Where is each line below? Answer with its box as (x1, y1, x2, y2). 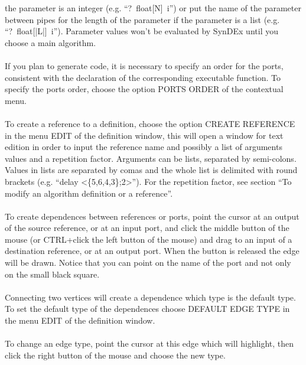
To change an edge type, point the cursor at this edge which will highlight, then (5, 337, 294, 350)
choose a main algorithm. (5, 36, 96, 48)
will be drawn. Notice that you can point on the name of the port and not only (5, 256, 291, 269)
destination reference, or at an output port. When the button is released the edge (5, 245, 300, 257)
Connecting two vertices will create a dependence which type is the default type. (5, 291, 296, 303)
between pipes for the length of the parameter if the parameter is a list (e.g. (5, 13, 280, 25)
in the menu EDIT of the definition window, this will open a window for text (5, 129, 284, 141)
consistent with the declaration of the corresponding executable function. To (5, 71, 281, 83)
